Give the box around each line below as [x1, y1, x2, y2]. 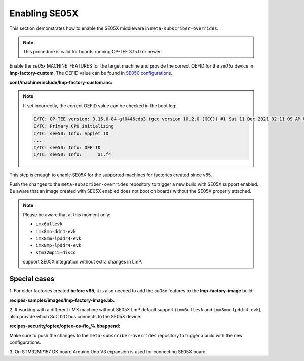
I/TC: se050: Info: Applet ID [33, 130, 109, 137]
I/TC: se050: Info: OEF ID [33, 145, 101, 150]
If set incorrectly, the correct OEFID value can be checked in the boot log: [23, 103, 177, 109]
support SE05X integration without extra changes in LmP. [23, 259, 143, 265]
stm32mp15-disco [35, 249, 76, 255]
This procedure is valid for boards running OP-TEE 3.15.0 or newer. [23, 49, 162, 55]
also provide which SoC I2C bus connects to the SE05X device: [9, 314, 142, 320]
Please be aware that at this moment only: [23, 211, 111, 218]
